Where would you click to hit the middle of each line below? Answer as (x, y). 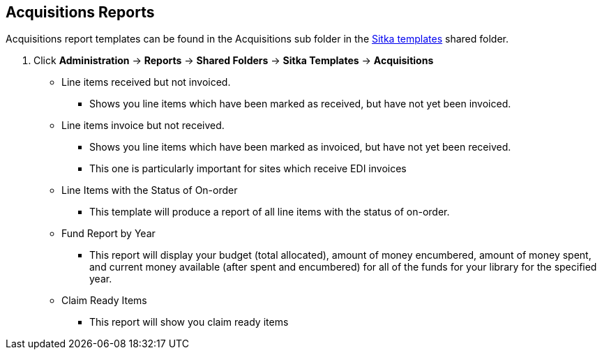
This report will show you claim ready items (189, 322)
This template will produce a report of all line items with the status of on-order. (270, 212)
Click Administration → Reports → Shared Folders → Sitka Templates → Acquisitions (234, 61)
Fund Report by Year (108, 234)
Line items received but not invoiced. (146, 82)
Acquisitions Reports (80, 12)
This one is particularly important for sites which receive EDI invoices (248, 169)
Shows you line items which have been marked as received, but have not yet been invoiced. (300, 104)
